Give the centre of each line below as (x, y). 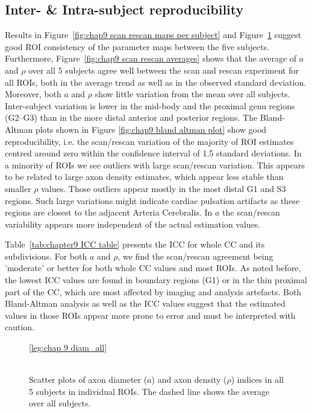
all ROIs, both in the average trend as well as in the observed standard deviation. (156, 82)
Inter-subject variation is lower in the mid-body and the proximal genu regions (150, 105)
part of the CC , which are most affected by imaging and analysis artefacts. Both (153, 291)
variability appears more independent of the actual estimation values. (133, 224)
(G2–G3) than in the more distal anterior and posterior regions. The (131, 117)
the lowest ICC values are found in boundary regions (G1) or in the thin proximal (156, 280)
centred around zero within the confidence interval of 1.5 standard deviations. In (153, 153)
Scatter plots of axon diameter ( (88, 379)
